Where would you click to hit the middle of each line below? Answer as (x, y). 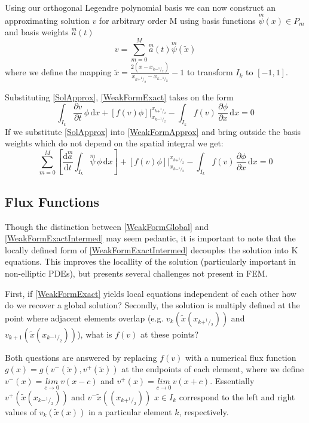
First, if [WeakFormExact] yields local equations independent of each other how (151, 293)
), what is (95, 334)
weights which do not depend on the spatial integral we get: (114, 143)
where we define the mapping (58, 72)
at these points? (169, 334)
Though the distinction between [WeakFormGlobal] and (107, 226)
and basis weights (37, 32)
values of (21, 411)
